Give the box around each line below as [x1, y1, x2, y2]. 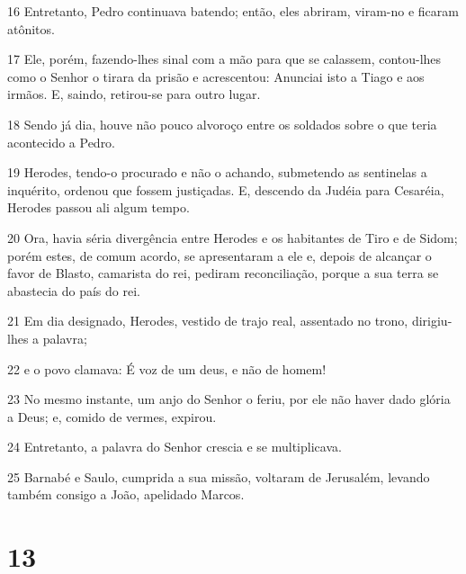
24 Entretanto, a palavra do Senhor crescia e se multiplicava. [7, 437, 342, 456]
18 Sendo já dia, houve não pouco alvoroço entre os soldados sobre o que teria [7, 114, 437, 133]
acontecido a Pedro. [7, 132, 116, 151]
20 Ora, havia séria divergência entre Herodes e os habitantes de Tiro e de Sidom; [7, 228, 458, 247]
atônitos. [7, 19, 55, 38]
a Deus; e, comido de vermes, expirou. [7, 407, 217, 426]
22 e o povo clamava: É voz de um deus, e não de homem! [7, 359, 327, 378]
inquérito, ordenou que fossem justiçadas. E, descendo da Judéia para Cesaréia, [7, 180, 444, 199]
